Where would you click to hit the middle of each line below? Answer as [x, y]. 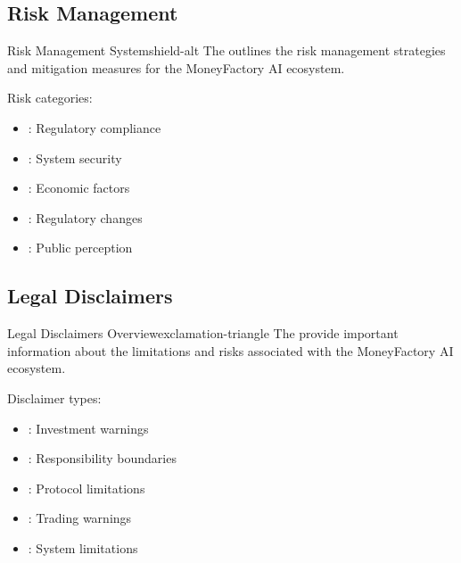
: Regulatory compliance [95, 127]
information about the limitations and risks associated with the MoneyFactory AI [230, 350]
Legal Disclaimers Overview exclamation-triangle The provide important [203, 333]
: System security [75, 157]
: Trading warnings [80, 518]
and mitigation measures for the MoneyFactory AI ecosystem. [176, 67]
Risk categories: [50, 98]
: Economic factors [79, 188]
